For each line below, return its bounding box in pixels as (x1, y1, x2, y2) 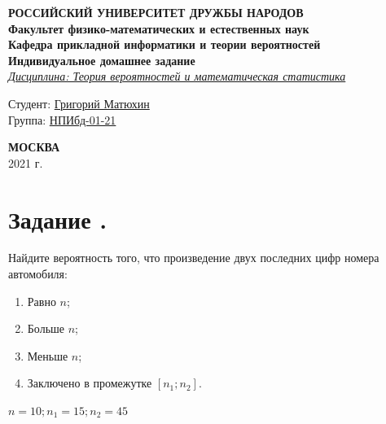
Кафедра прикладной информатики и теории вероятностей (8, 36, 321, 53)
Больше (27, 320, 65, 337)
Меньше (27, 347, 68, 364)
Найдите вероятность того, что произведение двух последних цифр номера (8, 249, 379, 266)
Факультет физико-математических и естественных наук (8, 20, 309, 37)
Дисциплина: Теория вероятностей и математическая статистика (8, 68, 346, 85)
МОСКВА (8, 138, 60, 155)
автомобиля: (8, 265, 68, 282)
